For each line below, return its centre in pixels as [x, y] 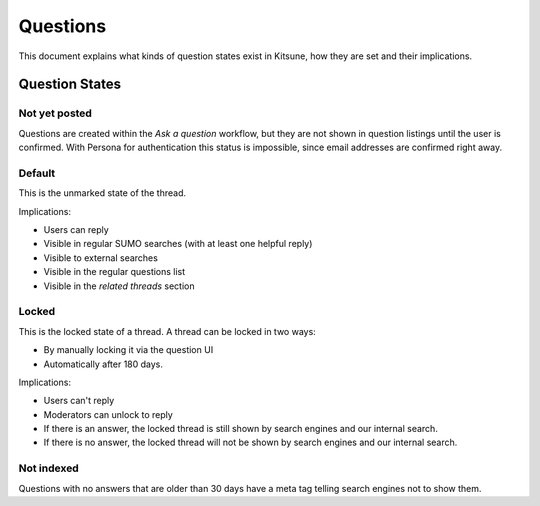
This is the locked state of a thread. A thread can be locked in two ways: [167, 331]
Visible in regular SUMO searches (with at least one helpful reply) [178, 244]
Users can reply [76, 230]
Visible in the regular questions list [114, 272]
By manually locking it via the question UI [128, 350]
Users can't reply [79, 401]
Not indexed [48, 468]
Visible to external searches [101, 257]
